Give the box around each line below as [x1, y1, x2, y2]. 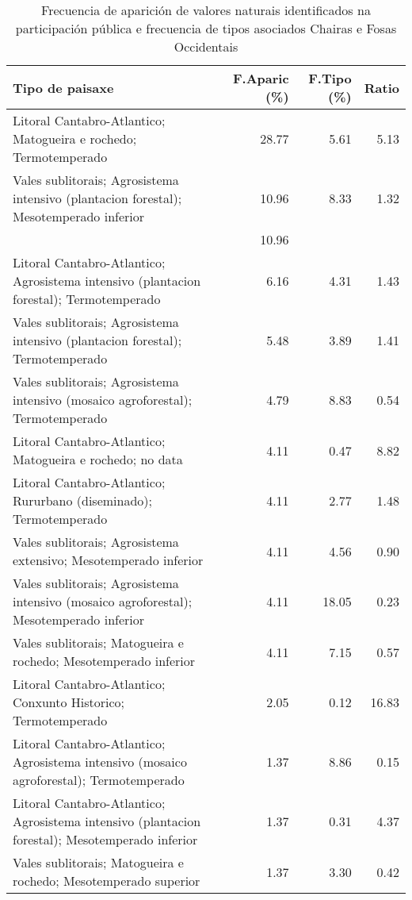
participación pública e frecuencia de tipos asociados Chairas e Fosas [15, 19, 397, 37]
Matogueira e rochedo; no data [13, 450, 183, 468]
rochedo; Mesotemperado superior [13, 871, 200, 890]
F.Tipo [308, 69, 352, 87]
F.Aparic [232, 69, 289, 87]
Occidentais [174, 37, 238, 56]
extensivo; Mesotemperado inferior [13, 551, 204, 569]
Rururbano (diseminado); [13, 491, 153, 510]
